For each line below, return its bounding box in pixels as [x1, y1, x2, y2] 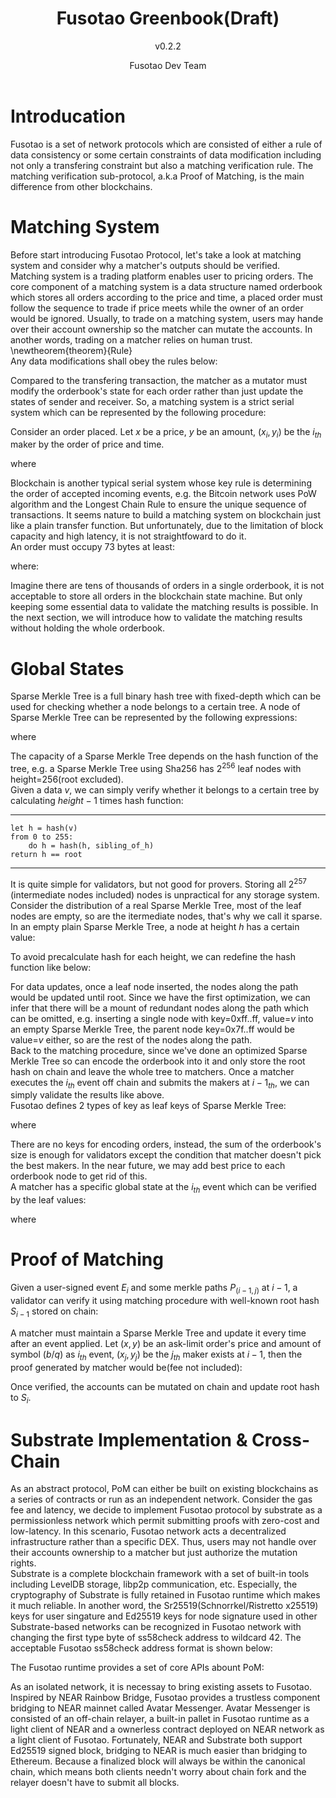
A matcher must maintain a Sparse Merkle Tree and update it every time [10, 1327, 307, 1339]
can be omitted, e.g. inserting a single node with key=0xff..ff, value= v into [10, 1012, 314, 1024]
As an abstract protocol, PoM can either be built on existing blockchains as [10, 1483, 319, 1495]
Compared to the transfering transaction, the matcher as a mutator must [10, 374, 308, 386]
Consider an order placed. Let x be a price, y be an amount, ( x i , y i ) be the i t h [10, 425, 322, 440]
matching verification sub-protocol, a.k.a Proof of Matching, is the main [10, 170, 305, 182]
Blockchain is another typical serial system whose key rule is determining [10, 477, 312, 489]
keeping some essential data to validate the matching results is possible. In [10, 601, 319, 613]
